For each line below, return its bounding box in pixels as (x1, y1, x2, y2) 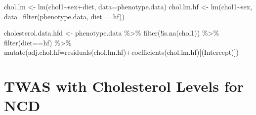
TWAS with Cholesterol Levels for (4, 76, 244, 96)
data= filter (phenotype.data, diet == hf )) (4, 11, 125, 21)
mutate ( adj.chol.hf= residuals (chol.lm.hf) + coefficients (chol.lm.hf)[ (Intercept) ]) (4, 47, 239, 57)
